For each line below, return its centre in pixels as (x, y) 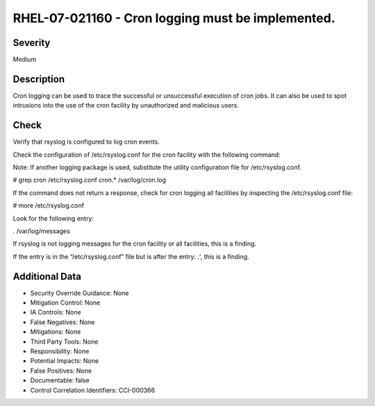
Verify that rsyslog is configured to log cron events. (86, 142)
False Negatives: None (62, 322)
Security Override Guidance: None (80, 293)
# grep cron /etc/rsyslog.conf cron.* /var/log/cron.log (90, 180)
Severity (32, 43)
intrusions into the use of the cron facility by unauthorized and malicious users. (126, 105)
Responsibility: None (60, 351)
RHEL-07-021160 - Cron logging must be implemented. (174, 18)
